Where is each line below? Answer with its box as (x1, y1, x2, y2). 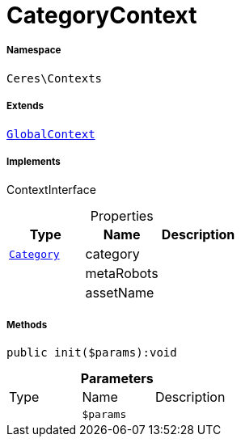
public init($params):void (6, 346, 177, 360)
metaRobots (85, 265, 159, 282)
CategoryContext (6, 2, 197, 29)
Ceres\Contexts (6, 71, 103, 85)
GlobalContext (6, 127, 95, 141)
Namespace (6, 44, 61, 57)
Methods (6, 319, 48, 331)
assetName (85, 285, 154, 302)
